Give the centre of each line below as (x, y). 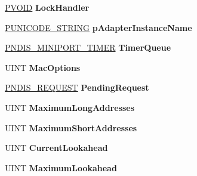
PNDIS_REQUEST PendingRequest (77, 87)
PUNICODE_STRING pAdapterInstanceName (98, 27)
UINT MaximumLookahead (61, 167)
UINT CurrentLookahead (56, 148)
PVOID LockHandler (47, 7)
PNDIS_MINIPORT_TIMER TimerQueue (88, 47)
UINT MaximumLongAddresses (70, 107)
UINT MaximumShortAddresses (71, 127)
